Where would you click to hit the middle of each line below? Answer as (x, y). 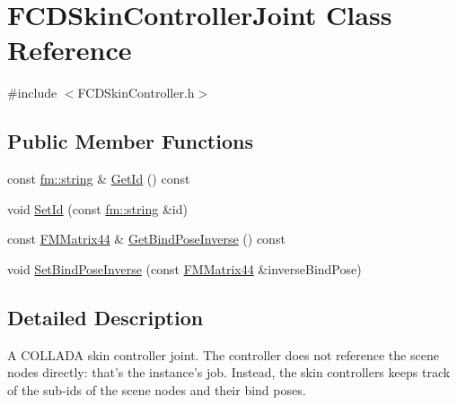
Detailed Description (105, 317)
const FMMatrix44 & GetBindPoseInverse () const (146, 239)
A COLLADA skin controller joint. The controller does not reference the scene (223, 354)
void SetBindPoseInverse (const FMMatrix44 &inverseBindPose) (185, 268)
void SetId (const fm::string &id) (97, 208)
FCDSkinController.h (136, 93)
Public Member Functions (130, 141)
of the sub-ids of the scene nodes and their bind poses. (157, 389)
